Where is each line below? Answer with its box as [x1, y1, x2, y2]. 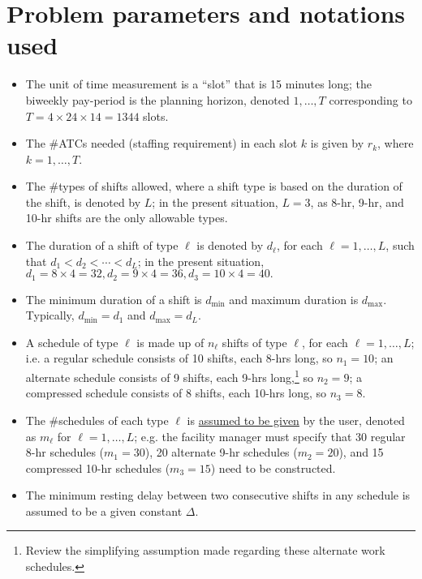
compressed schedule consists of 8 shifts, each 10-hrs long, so [25, 384, 327, 401]
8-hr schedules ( [25, 444, 105, 461]
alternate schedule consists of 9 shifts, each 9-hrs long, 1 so [25, 367, 313, 385]
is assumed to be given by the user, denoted [187, 411, 405, 428]
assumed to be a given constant [25, 502, 183, 519]
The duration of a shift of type [25, 237, 179, 254]
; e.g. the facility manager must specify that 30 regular [134, 427, 406, 444]
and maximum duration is [229, 290, 359, 307]
